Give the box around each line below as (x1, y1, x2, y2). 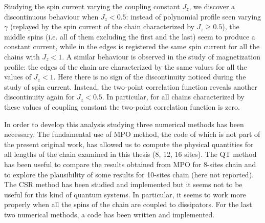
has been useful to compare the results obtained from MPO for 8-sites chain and (4, 158, 256, 169)
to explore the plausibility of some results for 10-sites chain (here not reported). (4, 169, 254, 179)
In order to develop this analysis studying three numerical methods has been (4, 118, 244, 129)
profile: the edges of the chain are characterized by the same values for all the (4, 61, 247, 72)
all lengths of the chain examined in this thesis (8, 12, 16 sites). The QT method (4, 149, 257, 159)
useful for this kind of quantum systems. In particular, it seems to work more (4, 189, 246, 199)
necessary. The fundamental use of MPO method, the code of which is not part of (4, 129, 260, 139)
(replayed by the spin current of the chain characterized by (10, 21, 194, 32)
